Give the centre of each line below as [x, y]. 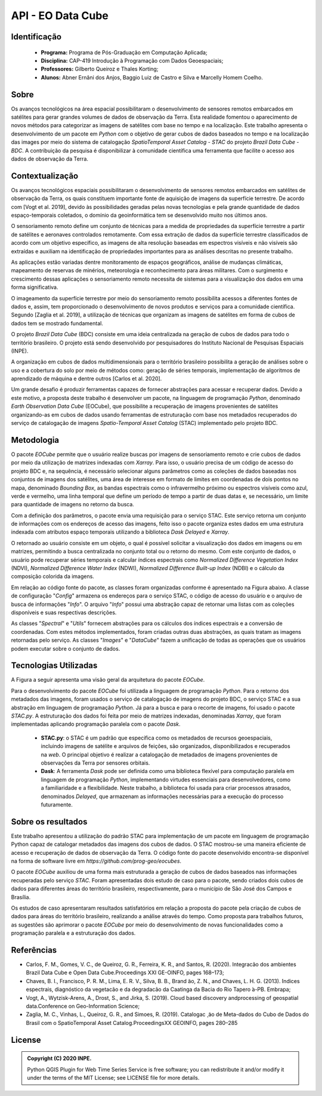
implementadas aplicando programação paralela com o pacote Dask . [96, 724]
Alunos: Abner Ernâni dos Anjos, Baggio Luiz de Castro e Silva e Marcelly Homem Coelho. [152, 77]
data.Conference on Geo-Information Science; [83, 1006]
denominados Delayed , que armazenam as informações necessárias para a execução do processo [162, 796]
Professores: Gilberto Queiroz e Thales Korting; [100, 69]
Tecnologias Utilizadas [54, 666]
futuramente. [57, 804]
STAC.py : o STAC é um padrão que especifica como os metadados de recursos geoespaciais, [157, 738]
